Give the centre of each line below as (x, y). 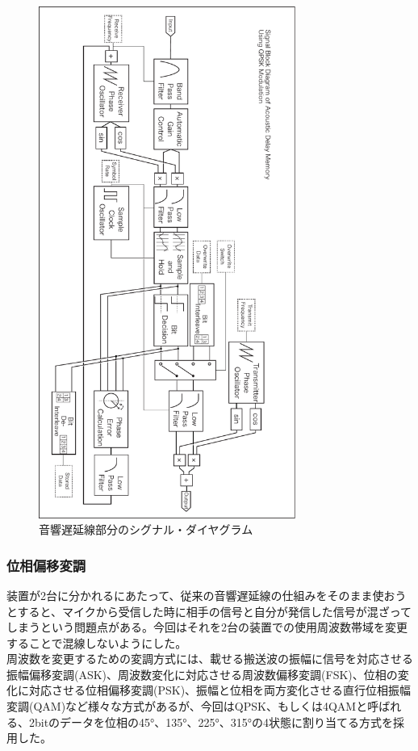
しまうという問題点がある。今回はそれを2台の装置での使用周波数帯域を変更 (207, 627)
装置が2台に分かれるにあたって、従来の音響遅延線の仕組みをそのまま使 (195, 595)
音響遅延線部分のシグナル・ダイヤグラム (146, 529)
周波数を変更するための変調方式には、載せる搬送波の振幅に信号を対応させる (210, 659)
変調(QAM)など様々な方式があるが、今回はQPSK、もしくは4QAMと (187, 706)
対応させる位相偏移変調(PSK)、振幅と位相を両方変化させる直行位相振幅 (220, 690)
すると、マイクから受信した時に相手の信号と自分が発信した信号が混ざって (215, 611)
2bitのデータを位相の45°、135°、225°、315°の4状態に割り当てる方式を (211, 722)
